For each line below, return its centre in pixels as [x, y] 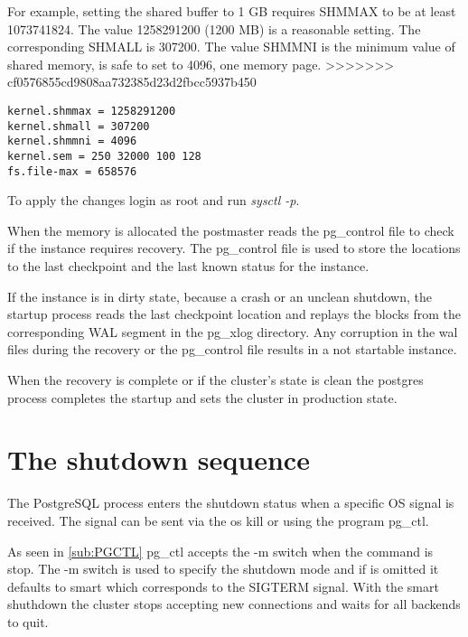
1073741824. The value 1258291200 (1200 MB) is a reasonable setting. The [214, 28]
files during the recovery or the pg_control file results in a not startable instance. [232, 349]
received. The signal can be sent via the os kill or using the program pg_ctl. [218, 520]
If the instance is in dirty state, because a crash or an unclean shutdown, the [220, 296]
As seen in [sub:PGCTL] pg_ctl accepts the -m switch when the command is [220, 551]
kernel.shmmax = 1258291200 [92, 111]
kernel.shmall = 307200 [79, 126]
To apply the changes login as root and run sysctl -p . [154, 200]
